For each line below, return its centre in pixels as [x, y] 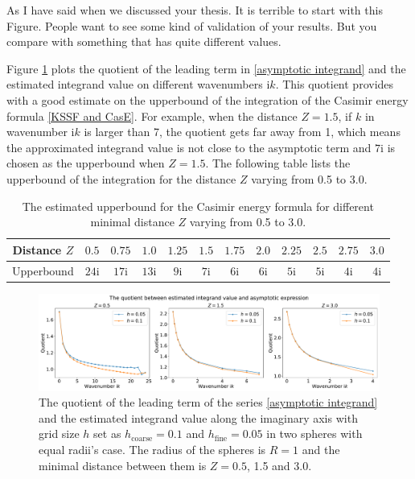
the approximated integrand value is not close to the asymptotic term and [189, 147]
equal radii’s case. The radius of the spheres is [152, 449]
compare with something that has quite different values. [144, 41]
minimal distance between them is [123, 465]
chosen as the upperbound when [86, 163]
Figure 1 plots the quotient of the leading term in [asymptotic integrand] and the [206, 68]
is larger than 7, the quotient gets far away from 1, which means [242, 132]
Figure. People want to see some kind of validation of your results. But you [192, 25]
